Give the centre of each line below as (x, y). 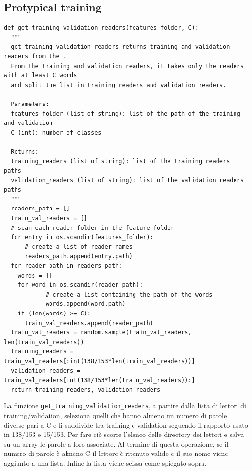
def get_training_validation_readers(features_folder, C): (101, 28)
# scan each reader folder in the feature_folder (92, 228)
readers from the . (35, 56)
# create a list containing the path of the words (129, 294)
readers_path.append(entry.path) (78, 256)
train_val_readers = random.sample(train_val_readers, (101, 333)
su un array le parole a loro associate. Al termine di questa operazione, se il (116, 444)
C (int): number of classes (56, 132)
